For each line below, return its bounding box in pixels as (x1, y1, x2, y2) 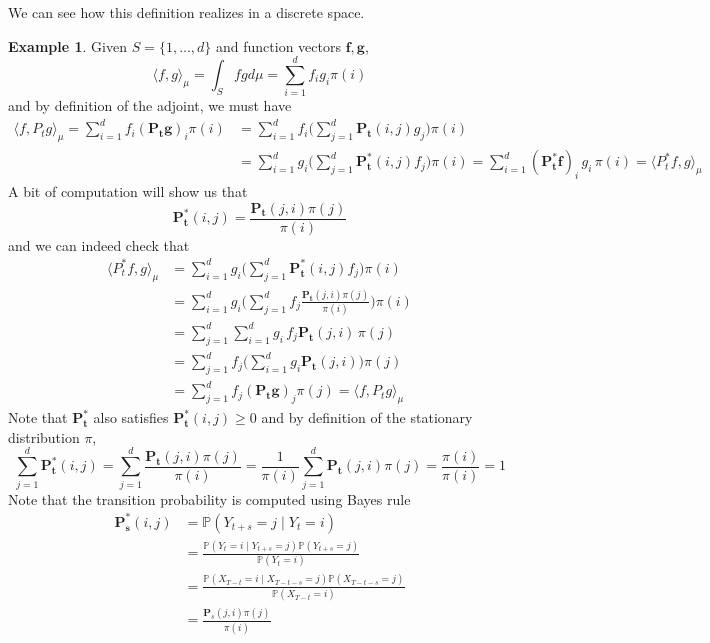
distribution (8, 426, 80, 447)
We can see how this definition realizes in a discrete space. (8, 2, 365, 22)
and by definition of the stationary (261, 407, 473, 428)
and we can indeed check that (8, 234, 190, 255)
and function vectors (216, 35, 341, 56)
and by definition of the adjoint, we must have (8, 95, 292, 116)
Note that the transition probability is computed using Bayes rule (8, 488, 411, 509)
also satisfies (93, 407, 169, 428)
